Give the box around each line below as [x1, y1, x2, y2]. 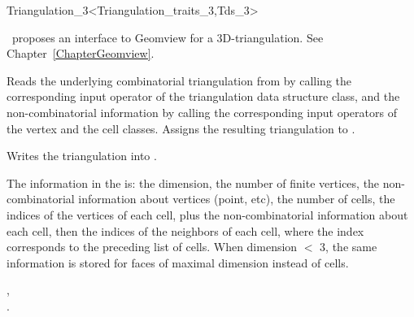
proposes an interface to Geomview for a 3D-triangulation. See [11, 28, 324, 46]
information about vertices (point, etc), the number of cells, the [78, 190, 395, 207]
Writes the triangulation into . [7, 147, 157, 164]
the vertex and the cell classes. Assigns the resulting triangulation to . [7, 119, 355, 137]
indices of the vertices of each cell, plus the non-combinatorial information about [7, 206, 408, 223]
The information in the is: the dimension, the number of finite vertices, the [7, 174, 380, 191]
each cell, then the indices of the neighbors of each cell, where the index [7, 222, 364, 239]
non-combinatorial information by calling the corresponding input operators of [7, 103, 397, 120]
